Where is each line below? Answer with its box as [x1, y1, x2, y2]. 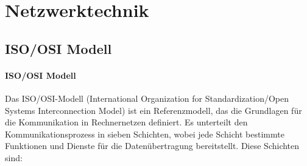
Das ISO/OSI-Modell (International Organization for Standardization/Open [5, 91, 289, 104]
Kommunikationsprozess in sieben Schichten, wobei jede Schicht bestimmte [5, 127, 284, 140]
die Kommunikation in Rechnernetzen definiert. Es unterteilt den [5, 116, 248, 128]
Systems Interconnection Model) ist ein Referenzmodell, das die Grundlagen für [5, 104, 302, 116]
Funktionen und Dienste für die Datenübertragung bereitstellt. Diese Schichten [5, 139, 300, 152]
